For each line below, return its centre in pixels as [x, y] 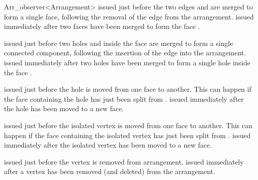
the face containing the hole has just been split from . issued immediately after [124, 98]
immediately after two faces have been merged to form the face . [102, 26]
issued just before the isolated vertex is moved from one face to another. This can [128, 125]
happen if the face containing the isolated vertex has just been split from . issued [128, 135]
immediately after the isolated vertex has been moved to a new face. [108, 145]
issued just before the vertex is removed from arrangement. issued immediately [124, 161]
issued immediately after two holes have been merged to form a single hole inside [127, 62]
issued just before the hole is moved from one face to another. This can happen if [128, 89]
